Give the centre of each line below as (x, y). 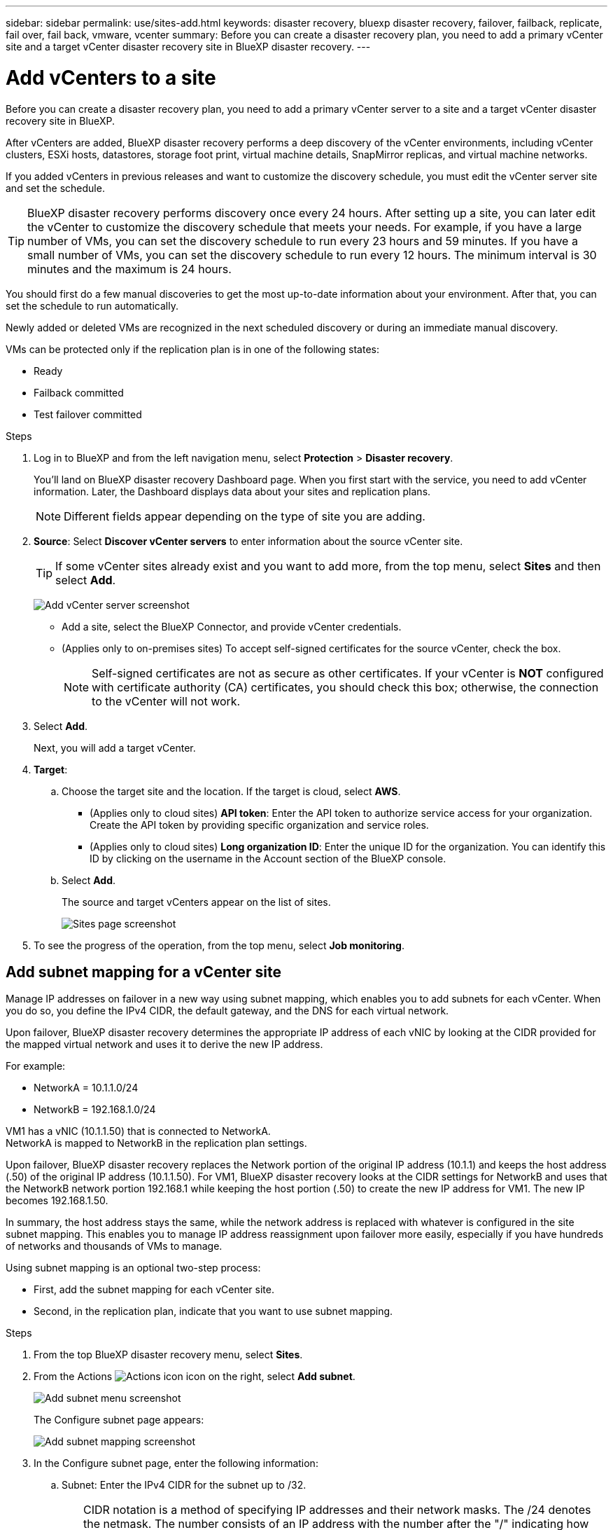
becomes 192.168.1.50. (57, 1201)
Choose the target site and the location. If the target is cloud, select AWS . (231, 791)
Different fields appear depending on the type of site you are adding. (245, 516)
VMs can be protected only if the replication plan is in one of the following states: (193, 349)
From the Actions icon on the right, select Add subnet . (195, 1377)
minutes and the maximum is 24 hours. (129, 269)
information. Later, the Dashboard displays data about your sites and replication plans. (232, 491)
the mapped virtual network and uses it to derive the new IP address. (164, 1045)
